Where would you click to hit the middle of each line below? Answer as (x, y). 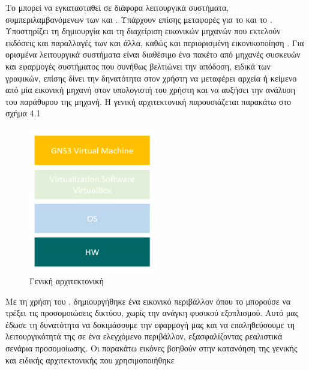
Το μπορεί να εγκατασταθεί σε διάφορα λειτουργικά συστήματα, (117, 7)
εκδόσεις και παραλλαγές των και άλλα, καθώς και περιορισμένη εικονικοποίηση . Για (155, 42)
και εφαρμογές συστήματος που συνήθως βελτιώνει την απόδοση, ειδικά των (138, 66)
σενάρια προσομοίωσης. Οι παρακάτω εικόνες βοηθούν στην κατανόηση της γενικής (151, 348)
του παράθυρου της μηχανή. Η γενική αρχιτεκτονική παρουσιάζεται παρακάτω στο (148, 101)
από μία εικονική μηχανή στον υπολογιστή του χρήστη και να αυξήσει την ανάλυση (151, 90)
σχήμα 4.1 (23, 113)
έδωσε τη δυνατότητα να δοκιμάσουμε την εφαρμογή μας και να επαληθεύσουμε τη (150, 324)
